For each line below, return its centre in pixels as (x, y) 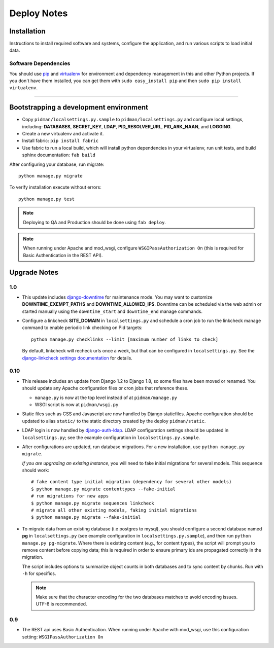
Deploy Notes (39, 13)
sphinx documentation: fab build (59, 155)
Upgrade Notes (34, 272)
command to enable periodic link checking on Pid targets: (82, 328)
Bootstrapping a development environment (79, 107)
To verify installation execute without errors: (55, 187)
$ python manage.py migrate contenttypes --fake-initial (104, 489)
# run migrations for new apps (70, 496)
